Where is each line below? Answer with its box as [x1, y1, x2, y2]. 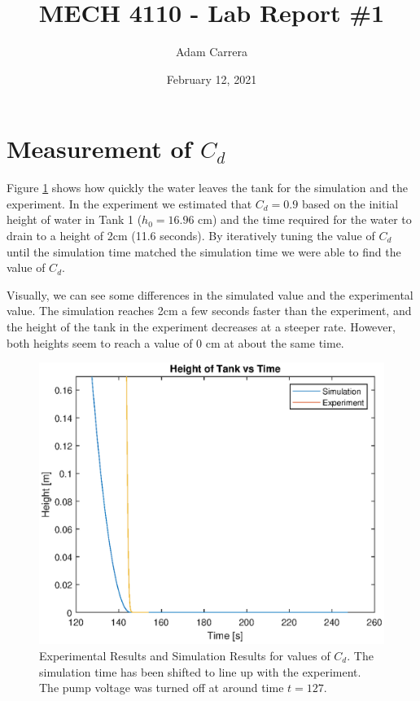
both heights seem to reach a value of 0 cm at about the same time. [7, 334, 344, 351]
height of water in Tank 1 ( [7, 211, 142, 228]
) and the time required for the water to [212, 211, 412, 228]
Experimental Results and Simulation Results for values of [39, 646, 330, 664]
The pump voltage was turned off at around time [39, 679, 284, 696]
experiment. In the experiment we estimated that [7, 195, 252, 212]
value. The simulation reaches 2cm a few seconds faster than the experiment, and [7, 302, 412, 319]
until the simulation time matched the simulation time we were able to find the [7, 243, 401, 260]
